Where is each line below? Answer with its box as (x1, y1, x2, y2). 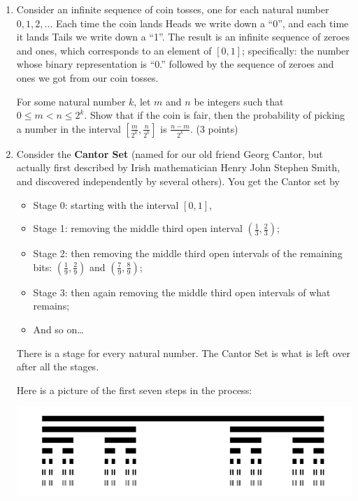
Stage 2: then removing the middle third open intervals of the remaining (33, 246, 343, 261)
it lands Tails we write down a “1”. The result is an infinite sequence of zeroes (16, 29, 350, 44)
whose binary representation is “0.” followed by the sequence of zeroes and (16, 57, 334, 71)
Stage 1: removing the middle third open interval (33, 221, 243, 235)
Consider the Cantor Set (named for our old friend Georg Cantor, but (16, 146, 323, 161)
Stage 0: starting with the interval (33, 197, 179, 212)
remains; (33, 298, 70, 313)
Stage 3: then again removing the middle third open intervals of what (33, 284, 331, 299)
